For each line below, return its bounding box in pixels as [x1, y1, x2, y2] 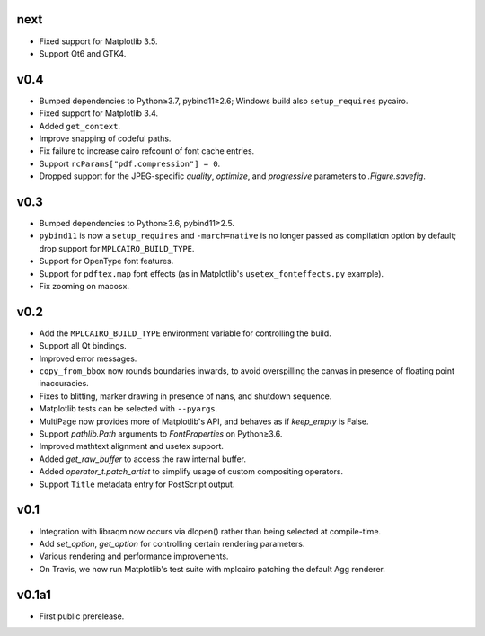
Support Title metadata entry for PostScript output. [39, 479, 235, 490]
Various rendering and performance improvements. [39, 551, 229, 561]
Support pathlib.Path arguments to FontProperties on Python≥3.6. [39, 428, 283, 439]
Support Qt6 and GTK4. [39, 48, 127, 58]
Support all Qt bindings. [39, 340, 128, 351]
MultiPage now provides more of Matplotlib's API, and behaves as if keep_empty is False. [39, 416, 369, 427]
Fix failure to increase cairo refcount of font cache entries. [39, 146, 255, 156]
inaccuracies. [39, 378, 89, 389]
